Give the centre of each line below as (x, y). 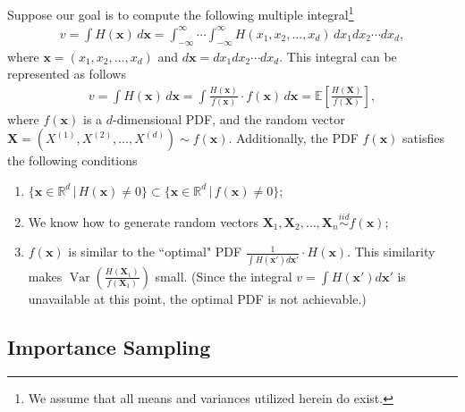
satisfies (423, 138)
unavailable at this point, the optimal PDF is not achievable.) (197, 298)
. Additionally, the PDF (293, 138)
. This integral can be (338, 56)
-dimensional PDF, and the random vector (229, 118)
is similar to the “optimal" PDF (155, 252)
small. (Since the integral (224, 276)
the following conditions (72, 160)
